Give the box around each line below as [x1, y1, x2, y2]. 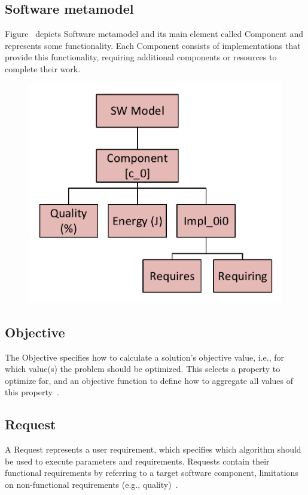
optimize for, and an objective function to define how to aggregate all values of [5, 374, 293, 386]
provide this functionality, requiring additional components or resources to [5, 51, 277, 63]
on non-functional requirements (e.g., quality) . [5, 478, 178, 490]
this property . [5, 386, 59, 398]
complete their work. [5, 62, 81, 75]
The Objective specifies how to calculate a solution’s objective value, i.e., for [5, 351, 284, 363]
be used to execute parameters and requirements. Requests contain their [5, 454, 270, 467]
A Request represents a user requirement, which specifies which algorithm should [5, 443, 301, 456]
